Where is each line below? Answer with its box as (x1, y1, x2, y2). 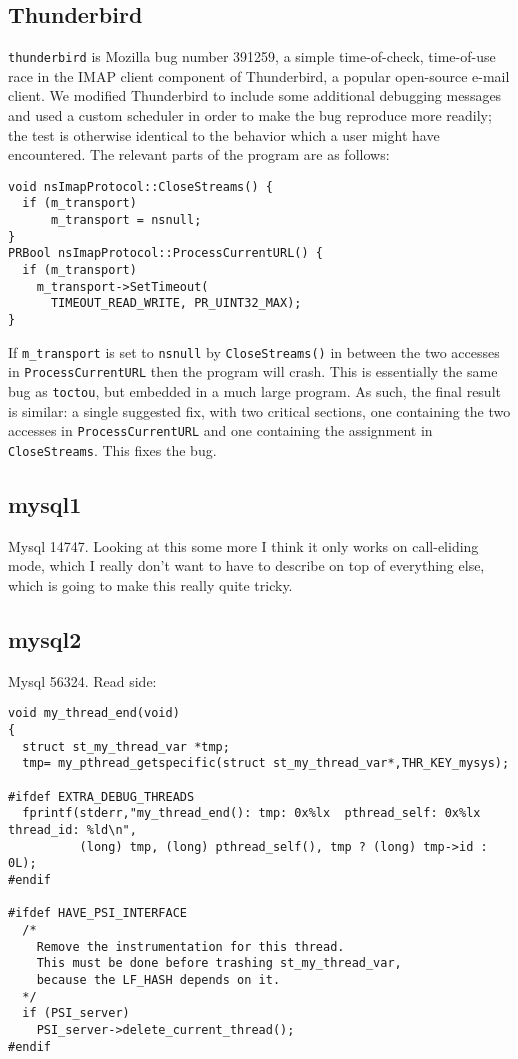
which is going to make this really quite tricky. (8, 575, 293, 595)
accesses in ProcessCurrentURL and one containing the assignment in (8, 420, 433, 441)
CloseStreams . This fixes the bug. (8, 439, 217, 460)
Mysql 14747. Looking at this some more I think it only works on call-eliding (8, 535, 479, 556)
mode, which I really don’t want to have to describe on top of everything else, (8, 555, 485, 576)
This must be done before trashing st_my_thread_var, (36, 956, 402, 971)
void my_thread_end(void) (8, 706, 180, 721)
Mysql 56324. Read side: (8, 670, 157, 691)
